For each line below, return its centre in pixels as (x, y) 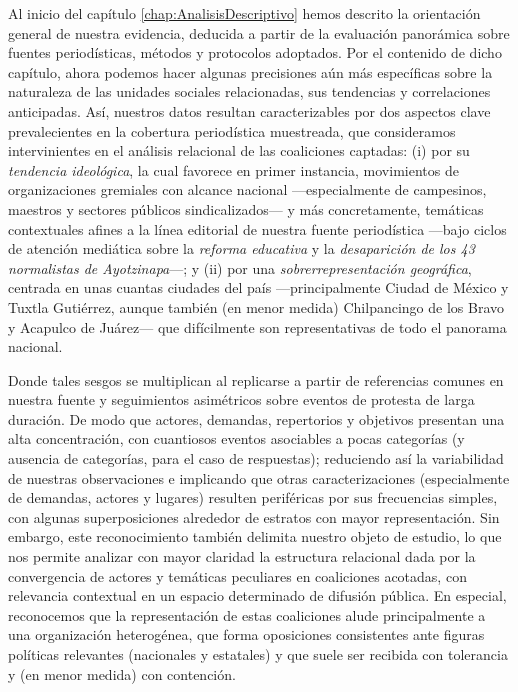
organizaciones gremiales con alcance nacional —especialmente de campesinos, (247, 189)
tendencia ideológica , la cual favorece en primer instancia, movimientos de (233, 169)
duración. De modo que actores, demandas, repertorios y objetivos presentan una (256, 418)
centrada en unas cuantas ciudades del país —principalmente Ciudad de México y (258, 287)
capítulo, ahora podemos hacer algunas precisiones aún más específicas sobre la (250, 71)
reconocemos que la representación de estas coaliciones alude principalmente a (247, 614)
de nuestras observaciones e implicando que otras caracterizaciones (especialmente (259, 477)
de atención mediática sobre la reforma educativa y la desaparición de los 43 (241, 248)
